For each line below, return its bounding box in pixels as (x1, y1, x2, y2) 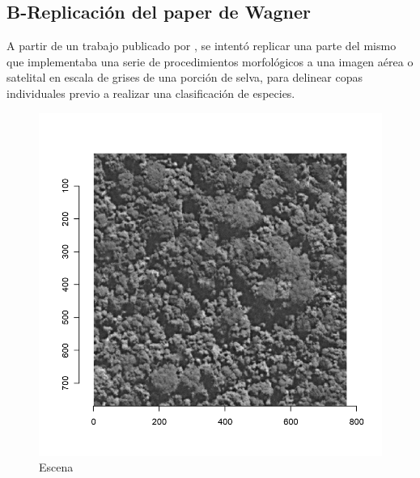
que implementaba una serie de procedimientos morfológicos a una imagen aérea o (6, 53, 414, 70)
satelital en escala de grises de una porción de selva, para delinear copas (6, 69, 363, 86)
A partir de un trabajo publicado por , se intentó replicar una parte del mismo (6, 37, 397, 54)
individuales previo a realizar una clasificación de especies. (6, 84, 295, 101)
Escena (39, 459, 74, 476)
